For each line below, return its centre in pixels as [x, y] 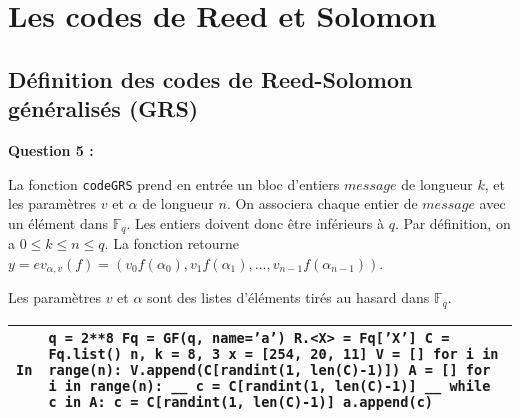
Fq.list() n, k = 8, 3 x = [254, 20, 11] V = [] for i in [273, 353]
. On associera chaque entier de [322, 203]
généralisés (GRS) [103, 108]
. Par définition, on [452, 222]
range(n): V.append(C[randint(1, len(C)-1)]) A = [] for [269, 369]
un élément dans [58, 222]
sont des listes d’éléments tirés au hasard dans [288, 297]
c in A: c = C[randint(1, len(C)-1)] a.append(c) [241, 401]
